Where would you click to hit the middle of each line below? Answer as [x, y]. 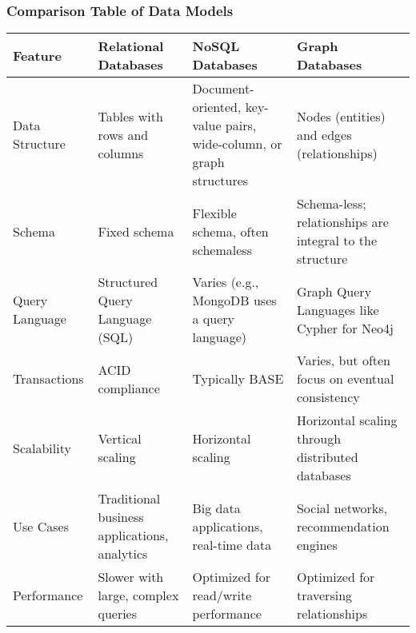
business [121, 517]
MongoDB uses [234, 301]
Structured [128, 282]
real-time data [232, 544]
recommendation [343, 526]
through [319, 439]
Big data [216, 508]
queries [118, 614]
